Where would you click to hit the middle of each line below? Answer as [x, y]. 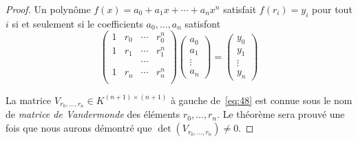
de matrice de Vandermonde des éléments [93, 114]
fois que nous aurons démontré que [79, 128]
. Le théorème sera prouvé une [281, 114]
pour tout [332, 9]
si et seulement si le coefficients [77, 23]
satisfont [203, 23]
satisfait [240, 9]
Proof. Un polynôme [48, 9]
